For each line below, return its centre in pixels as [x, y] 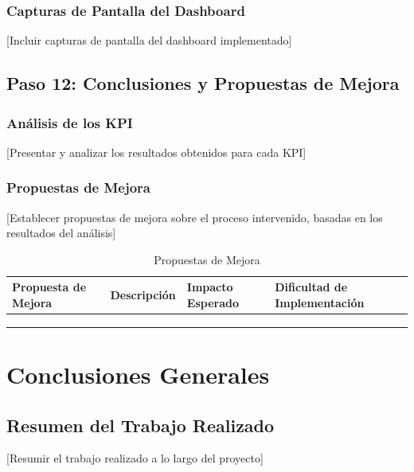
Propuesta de [49, 287]
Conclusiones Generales [138, 374]
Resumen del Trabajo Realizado [141, 425]
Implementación [320, 302]
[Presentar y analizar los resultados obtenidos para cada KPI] [156, 152]
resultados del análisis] [61, 233]
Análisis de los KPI [70, 122]
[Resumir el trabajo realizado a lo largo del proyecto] [135, 458]
